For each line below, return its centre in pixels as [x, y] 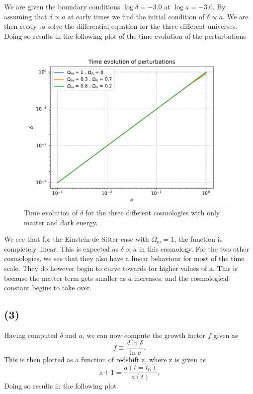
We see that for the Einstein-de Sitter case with [77, 239]
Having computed [31, 335]
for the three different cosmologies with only [153, 212]
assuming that [26, 16]
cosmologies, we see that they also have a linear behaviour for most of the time [124, 258]
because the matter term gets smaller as [65, 278]
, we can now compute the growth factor [144, 335]
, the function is [198, 239]
